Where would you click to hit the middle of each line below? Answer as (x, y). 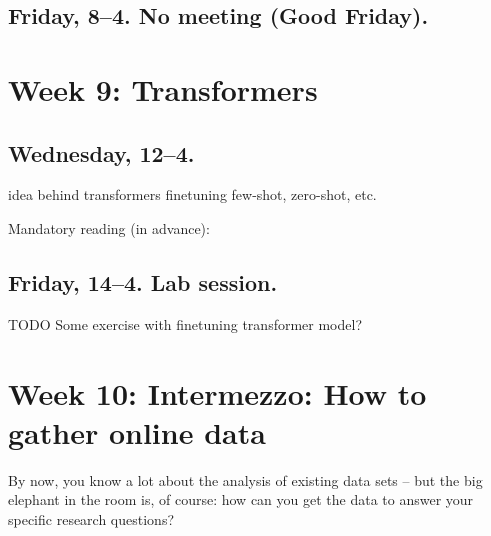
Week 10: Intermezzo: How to (217, 392)
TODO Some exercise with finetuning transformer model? (185, 323)
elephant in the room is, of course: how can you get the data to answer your (241, 499)
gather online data (137, 431)
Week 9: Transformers (163, 88)
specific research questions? (91, 518)
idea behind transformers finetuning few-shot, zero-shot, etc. (192, 194)
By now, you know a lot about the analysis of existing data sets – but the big (245, 479)
